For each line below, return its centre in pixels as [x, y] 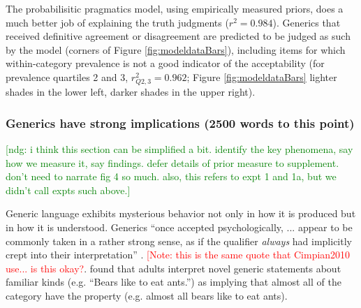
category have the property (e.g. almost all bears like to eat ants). [147, 295]
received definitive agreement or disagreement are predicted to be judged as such [178, 36]
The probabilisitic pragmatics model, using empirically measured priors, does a [175, 8]
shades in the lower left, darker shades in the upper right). [131, 92]
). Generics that [307, 22]
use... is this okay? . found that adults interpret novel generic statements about [174, 268]
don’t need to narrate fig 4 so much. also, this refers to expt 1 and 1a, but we [171, 176]
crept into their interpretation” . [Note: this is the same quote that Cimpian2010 [178, 255]
